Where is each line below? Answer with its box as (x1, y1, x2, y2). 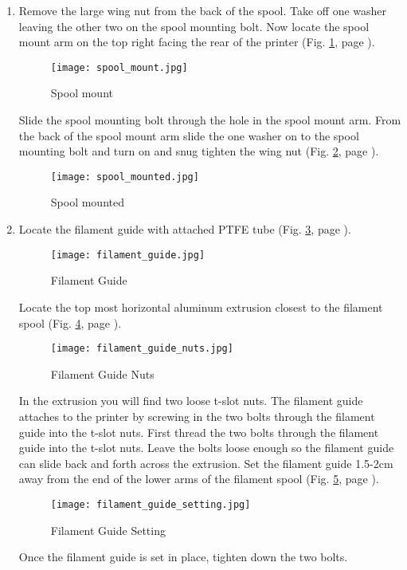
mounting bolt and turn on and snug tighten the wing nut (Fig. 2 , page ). (18, 143, 379, 159)
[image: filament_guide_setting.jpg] (50, 498, 251, 510)
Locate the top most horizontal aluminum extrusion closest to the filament (18, 298, 383, 315)
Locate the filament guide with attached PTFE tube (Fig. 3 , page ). (18, 221, 351, 238)
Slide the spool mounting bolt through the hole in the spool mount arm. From (18, 112, 401, 128)
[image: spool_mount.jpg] (50, 61, 188, 73)
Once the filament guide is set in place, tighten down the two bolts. (18, 548, 348, 565)
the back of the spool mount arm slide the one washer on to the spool (18, 127, 359, 143)
